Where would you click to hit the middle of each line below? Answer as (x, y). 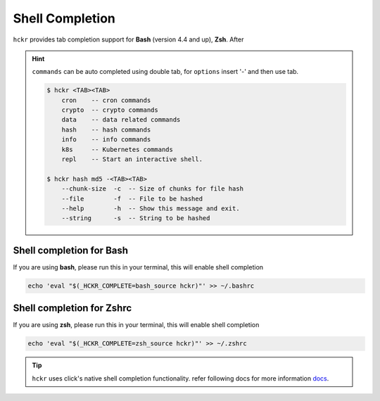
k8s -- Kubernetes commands (118, 149)
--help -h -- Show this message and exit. (151, 209)
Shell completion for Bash (71, 250)
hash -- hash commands (106, 129)
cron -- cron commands (106, 100)
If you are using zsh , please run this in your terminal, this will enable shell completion (136, 325)
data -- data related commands (121, 120)
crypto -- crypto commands (110, 110)
